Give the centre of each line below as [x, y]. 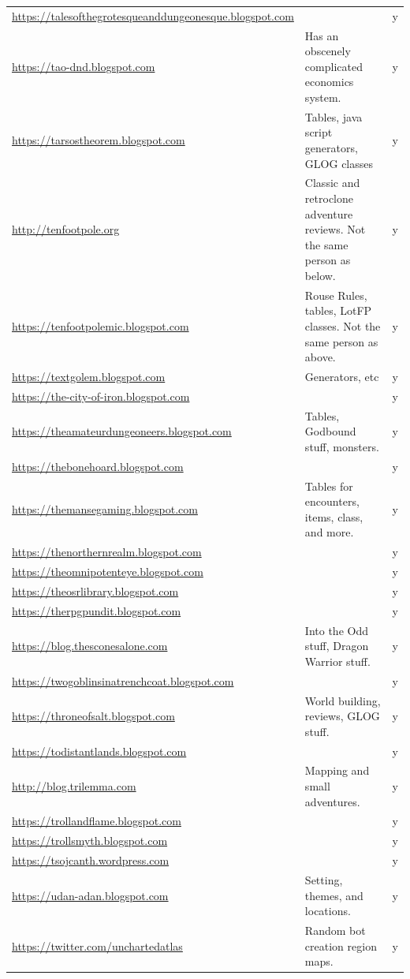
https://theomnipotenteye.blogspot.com [108, 572]
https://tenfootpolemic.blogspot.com [101, 326]
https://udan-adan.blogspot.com [90, 895]
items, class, [334, 516]
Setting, [324, 879]
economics [329, 82]
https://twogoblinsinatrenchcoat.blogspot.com [123, 680]
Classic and [332, 183]
